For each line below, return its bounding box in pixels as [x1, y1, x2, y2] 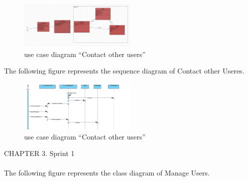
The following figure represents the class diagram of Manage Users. [4, 167, 210, 178]
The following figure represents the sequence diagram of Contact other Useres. [4, 65, 244, 76]
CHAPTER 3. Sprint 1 [4, 148, 75, 158]
